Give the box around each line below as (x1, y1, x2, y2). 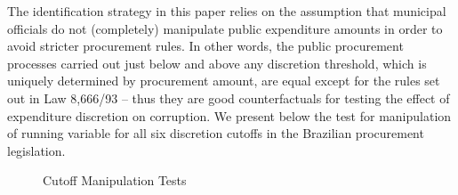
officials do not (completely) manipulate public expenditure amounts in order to (7, 19, 443, 37)
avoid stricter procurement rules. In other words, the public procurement (7, 37, 404, 55)
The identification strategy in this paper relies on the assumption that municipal (7, 2, 446, 20)
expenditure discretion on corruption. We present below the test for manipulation (7, 106, 452, 125)
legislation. (7, 141, 66, 159)
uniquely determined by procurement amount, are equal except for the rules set (7, 71, 440, 90)
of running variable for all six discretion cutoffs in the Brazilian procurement (7, 124, 424, 142)
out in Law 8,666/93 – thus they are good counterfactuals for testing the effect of (7, 88, 450, 107)
